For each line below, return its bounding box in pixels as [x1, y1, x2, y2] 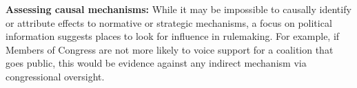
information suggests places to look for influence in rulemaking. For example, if [6, 29, 340, 43]
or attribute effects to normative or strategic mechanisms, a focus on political [6, 15, 332, 30]
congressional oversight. [6, 69, 105, 83]
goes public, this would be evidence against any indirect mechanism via [6, 56, 307, 70]
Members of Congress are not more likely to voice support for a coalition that [6, 42, 334, 56]
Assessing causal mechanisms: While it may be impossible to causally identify [6, 2, 351, 16]
